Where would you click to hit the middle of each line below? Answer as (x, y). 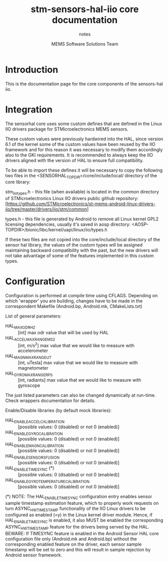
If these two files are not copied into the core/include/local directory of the (83, 239)
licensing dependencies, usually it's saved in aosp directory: (68, 224)
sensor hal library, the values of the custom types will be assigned (74, 245)
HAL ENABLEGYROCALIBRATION (34, 433)
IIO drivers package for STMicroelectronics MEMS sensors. (67, 129)
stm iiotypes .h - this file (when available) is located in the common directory (82, 192)
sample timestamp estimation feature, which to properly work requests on (82, 503)
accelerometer (33, 351)
